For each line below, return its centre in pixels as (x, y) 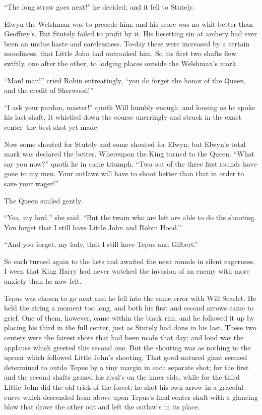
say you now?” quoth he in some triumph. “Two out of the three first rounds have (130, 163)
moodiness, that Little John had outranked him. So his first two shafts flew (120, 53)
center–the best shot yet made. (52, 126)
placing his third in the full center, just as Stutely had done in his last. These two (130, 327)
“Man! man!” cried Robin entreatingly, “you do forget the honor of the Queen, (125, 80)
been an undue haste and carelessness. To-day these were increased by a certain (127, 43)
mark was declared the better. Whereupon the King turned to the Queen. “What (129, 154)
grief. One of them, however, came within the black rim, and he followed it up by (129, 317)
